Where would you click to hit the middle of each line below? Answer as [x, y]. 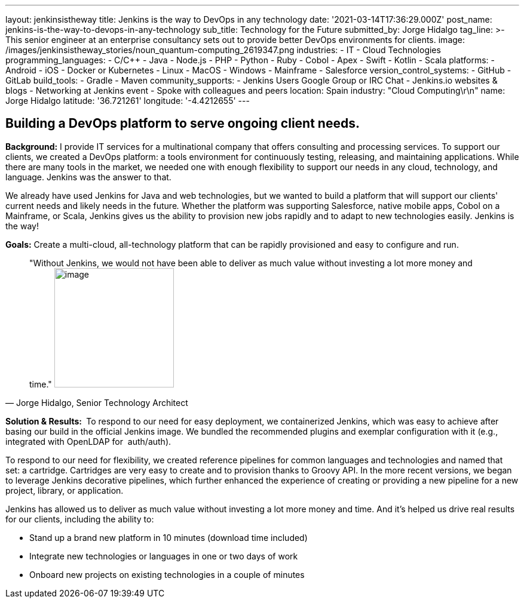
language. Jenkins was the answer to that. [88, 177]
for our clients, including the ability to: [80, 519]
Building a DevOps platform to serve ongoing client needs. [183, 124]
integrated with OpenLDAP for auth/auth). [88, 441]
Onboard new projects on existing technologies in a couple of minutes [167, 574]
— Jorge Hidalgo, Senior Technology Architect [97, 402]
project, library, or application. [65, 490]
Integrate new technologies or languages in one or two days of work [164, 556]
